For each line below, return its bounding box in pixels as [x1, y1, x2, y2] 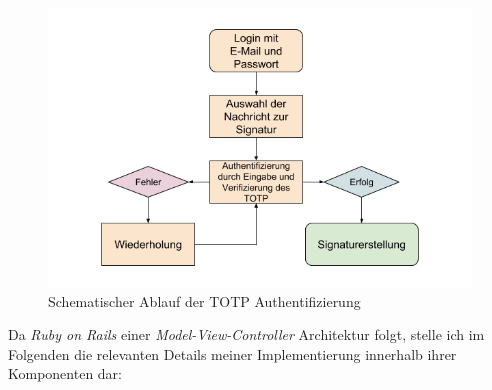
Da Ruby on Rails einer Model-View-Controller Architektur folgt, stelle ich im [8, 324, 485, 345]
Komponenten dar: [8, 363, 123, 384]
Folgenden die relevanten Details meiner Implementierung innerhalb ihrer [8, 343, 457, 364]
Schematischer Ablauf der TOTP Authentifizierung [48, 290, 361, 311]
